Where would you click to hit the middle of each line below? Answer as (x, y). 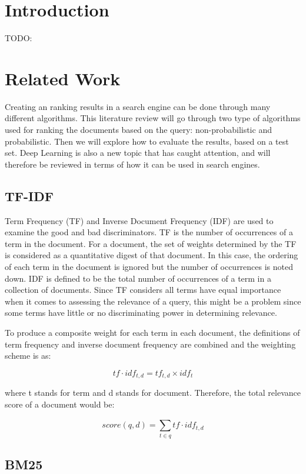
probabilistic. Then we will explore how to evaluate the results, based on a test (147, 141)
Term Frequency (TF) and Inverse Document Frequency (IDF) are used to (139, 220)
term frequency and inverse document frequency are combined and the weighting (150, 344)
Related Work (63, 78)
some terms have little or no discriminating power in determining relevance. (141, 313)
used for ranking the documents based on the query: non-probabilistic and (138, 130)
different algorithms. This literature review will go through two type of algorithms (153, 118)
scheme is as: (28, 355)
